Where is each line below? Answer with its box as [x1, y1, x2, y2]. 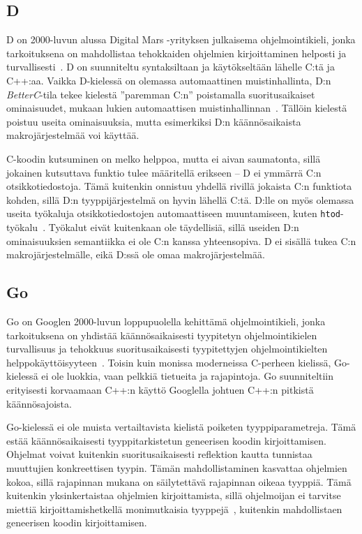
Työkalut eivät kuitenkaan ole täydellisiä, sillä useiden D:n [48, 219, 299, 234]
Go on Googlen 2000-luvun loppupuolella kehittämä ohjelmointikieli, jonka [6, 313, 326, 328]
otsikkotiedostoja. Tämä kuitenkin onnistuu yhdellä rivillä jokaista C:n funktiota [6, 179, 352, 193]
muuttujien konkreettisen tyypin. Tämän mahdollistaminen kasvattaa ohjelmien [6, 460, 347, 475]
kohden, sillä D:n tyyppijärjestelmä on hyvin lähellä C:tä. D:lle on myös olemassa [6, 192, 354, 207]
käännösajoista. [6, 396, 72, 410]
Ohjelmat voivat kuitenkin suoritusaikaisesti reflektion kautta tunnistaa [6, 447, 312, 461]
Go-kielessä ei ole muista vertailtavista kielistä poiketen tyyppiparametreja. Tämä [6, 420, 356, 434]
